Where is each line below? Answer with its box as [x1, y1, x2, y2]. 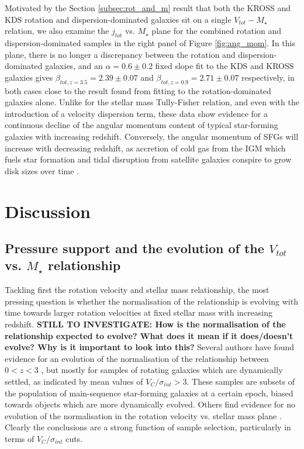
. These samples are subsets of [186, 375, 295, 388]
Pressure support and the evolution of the [5, 239, 264, 257]
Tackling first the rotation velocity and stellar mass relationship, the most [5, 284, 270, 296]
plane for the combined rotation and [151, 25, 282, 37]
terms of [5, 433, 34, 444]
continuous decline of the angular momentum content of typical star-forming [5, 119, 278, 131]
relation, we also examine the [5, 25, 109, 37]
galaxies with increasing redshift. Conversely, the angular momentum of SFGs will [5, 130, 299, 142]
